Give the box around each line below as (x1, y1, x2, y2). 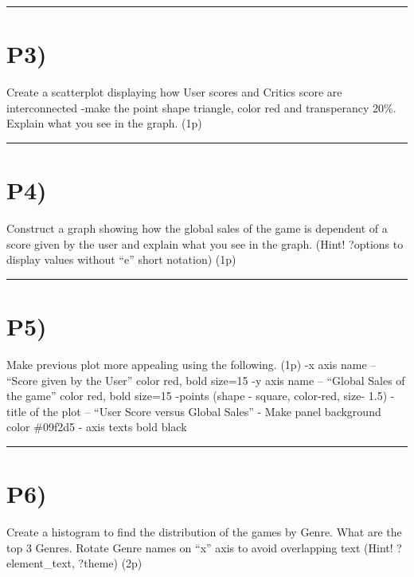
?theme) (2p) (78, 555, 143, 571)
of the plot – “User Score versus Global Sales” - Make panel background (29, 402, 381, 419)
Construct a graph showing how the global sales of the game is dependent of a (6, 220, 388, 237)
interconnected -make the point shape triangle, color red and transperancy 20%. (6, 99, 396, 116)
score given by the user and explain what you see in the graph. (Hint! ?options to (6, 235, 404, 252)
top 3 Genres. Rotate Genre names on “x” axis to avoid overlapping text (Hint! (6, 539, 393, 555)
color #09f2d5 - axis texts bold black (6, 418, 187, 435)
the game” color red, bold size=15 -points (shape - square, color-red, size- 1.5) (6, 387, 388, 404)
